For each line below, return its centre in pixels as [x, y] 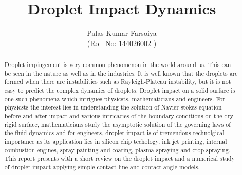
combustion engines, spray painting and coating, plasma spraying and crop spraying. [117, 150]
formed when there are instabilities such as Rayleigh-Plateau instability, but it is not [118, 82]
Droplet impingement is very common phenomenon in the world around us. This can [118, 65]
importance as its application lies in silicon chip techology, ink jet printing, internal [116, 141]
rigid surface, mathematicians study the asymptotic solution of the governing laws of [117, 124]
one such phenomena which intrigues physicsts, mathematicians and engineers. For [115, 99]
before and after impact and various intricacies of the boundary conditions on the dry [119, 116]
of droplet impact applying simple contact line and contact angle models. [102, 167]
